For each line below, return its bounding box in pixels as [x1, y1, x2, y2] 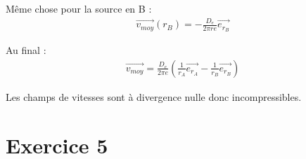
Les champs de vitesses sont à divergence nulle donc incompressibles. [6, 89, 302, 104]
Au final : [6, 43, 46, 57]
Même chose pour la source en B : [6, 1, 152, 15]
